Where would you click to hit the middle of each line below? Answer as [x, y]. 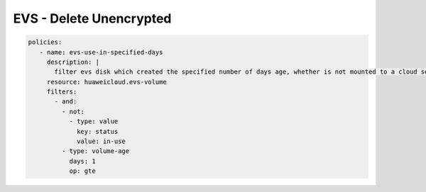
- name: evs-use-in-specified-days [101, 52]
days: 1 [82, 161]
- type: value [94, 122]
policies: [45, 42]
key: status [98, 131]
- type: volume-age [95, 151]
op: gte [82, 171]
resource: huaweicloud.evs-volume [106, 82]
